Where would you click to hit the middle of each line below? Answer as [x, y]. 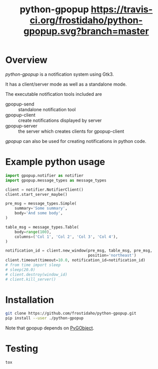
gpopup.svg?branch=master [86, 31]
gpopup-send [20, 104]
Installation [30, 300]
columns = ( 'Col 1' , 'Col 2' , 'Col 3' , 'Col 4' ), [66, 237]
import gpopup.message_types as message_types [56, 180]
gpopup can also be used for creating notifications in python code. [76, 141]
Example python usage [55, 162]
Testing [22, 349]
